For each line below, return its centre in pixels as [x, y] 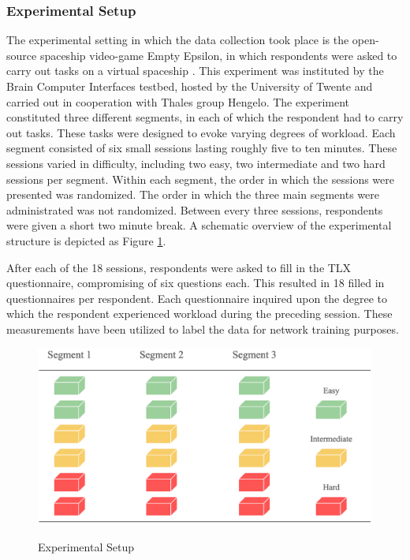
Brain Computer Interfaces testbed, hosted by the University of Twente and [190, 86]
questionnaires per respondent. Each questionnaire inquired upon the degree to [197, 298]
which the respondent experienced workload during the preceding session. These [199, 314]
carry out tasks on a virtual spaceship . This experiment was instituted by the [195, 71]
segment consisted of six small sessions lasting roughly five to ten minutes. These [202, 148]
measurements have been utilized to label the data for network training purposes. [203, 329]
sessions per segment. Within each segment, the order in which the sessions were [200, 179]
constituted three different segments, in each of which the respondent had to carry [205, 117]
